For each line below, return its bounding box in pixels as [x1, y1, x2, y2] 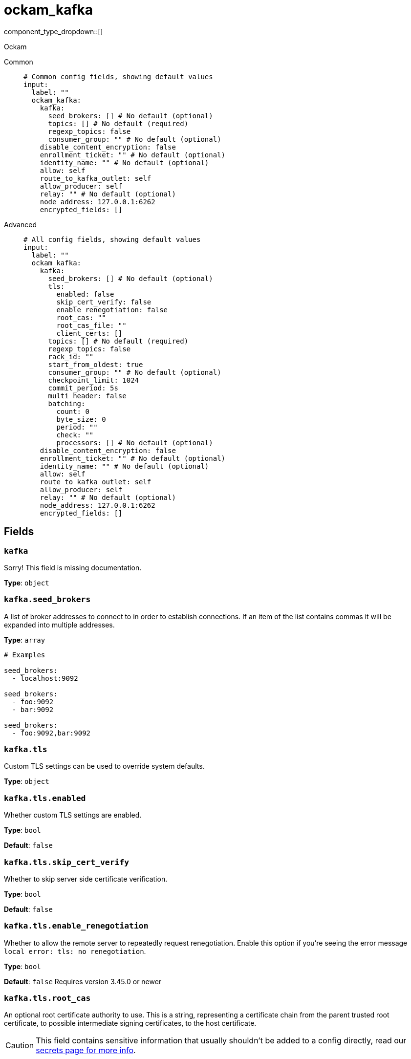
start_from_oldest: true [48, 360, 143, 368]
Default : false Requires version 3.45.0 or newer [4, 977, 162, 986]
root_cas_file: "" [56, 321, 127, 329]
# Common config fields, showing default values [23, 72, 213, 81]
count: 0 [56, 407, 89, 415]
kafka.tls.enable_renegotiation [4, 921, 149, 931]
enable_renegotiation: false [56, 305, 168, 314]
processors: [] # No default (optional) [56, 438, 213, 447]
